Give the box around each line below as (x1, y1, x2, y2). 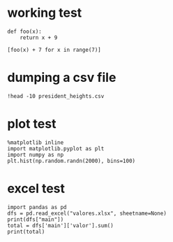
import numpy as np (7, 151, 64, 158)
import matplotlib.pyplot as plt (7, 145, 105, 152)
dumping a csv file (7, 70, 116, 85)
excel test (7, 180, 65, 197)
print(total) (7, 228, 45, 235)
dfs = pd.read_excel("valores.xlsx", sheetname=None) (7, 210, 167, 217)
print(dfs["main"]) (7, 215, 64, 223)
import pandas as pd (7, 204, 68, 211)
